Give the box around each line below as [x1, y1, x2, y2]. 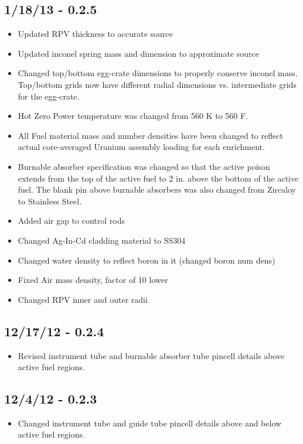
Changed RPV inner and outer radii [18, 293, 148, 305]
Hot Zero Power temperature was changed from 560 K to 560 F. [18, 110, 248, 122]
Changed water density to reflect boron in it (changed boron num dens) [18, 254, 275, 266]
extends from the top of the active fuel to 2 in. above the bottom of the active [18, 172, 299, 184]
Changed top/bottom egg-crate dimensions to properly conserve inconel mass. [18, 67, 298, 79]
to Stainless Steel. [18, 194, 82, 207]
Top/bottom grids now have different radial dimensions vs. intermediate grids [18, 78, 297, 90]
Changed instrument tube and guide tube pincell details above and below [18, 416, 282, 429]
